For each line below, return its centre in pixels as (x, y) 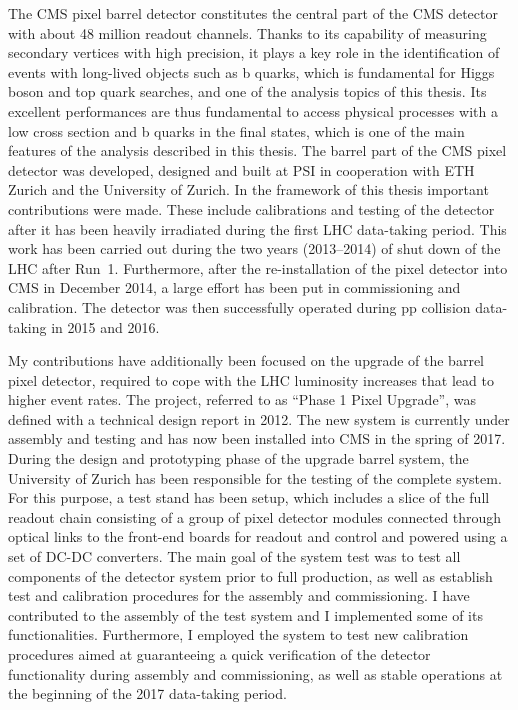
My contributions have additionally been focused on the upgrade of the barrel (246, 360)
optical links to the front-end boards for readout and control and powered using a (258, 536)
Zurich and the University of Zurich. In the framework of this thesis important (248, 189)
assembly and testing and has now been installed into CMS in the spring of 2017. (257, 438)
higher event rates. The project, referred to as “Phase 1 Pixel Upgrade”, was (242, 399)
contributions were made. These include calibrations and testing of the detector (251, 208)
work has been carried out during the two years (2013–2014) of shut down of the (254, 248)
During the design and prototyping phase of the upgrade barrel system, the (238, 458)
